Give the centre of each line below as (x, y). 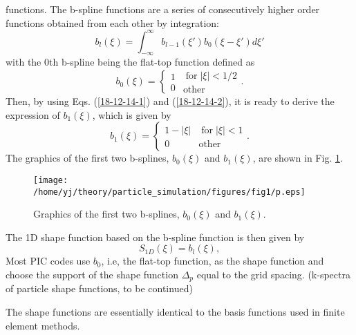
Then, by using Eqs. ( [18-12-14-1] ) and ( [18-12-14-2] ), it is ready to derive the (170, 101)
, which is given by (132, 114)
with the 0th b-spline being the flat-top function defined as (130, 62)
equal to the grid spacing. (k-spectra (273, 275)
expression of (33, 114)
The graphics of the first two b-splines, (87, 158)
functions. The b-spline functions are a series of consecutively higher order (163, 9)
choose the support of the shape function (92, 275)
